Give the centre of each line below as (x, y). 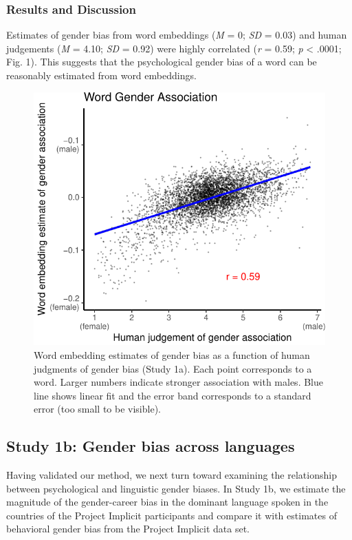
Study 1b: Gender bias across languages (151, 446)
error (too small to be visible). (97, 409)
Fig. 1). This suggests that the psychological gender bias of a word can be (162, 62)
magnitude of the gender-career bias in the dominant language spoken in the (167, 502)
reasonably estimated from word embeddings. (101, 75)
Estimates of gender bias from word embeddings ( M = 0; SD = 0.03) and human (177, 35)
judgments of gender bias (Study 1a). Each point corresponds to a (173, 368)
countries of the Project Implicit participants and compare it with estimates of (172, 515)
